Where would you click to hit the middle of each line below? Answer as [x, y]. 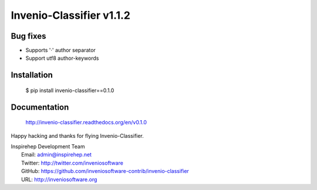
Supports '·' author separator [61, 50]
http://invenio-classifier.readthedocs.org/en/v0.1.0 [86, 123]
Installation [32, 75]
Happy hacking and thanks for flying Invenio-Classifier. [77, 135]
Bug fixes [28, 36]
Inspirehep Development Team [48, 147]
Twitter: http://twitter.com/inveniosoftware [72, 163]
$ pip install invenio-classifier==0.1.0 [70, 90]
